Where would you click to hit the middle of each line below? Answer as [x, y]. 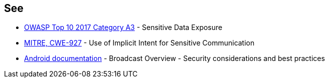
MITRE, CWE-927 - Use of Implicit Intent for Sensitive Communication [139, 43]
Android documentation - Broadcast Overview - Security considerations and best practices [175, 58]
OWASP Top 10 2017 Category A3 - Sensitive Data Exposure [123, 27]
